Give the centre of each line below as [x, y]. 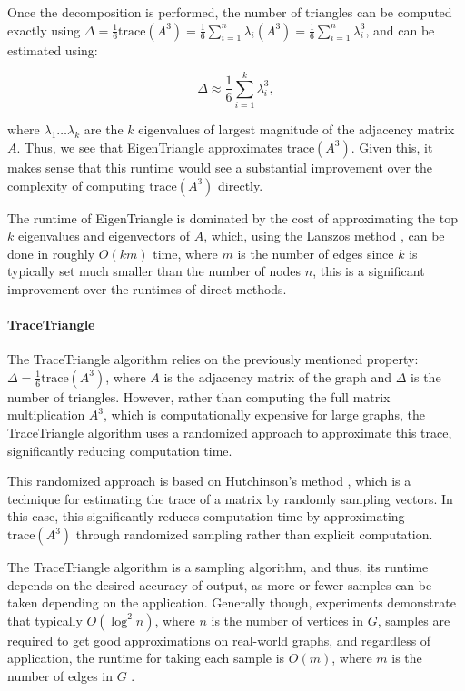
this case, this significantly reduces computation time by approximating [206, 516]
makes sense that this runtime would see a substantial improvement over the [220, 167]
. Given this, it [392, 147]
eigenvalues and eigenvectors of [104, 236]
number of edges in [60, 675]
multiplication [46, 415]
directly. [241, 185]
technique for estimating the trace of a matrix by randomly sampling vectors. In [230, 498]
